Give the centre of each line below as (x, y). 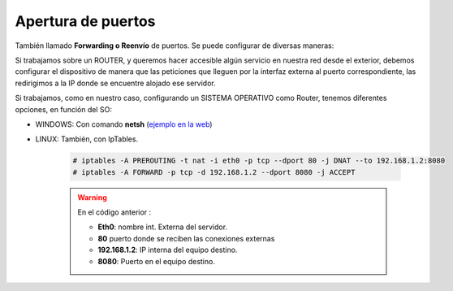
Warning (92, 197)
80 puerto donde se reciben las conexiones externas (186, 238)
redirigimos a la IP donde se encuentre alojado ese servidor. (115, 83)
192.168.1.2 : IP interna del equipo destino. (168, 250)
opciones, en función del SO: (64, 109)
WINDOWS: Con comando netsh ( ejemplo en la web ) (124, 124)
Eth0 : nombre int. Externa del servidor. (162, 227)
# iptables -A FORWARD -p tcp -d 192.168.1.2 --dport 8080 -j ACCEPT (214, 172)
